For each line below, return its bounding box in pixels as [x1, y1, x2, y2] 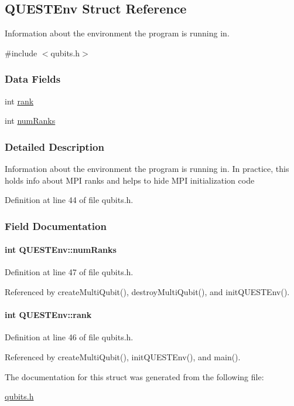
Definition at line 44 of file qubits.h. [5, 194, 134, 206]
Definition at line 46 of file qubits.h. [5, 331, 134, 343]
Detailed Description [5, 139, 104, 154]
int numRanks [5, 114, 56, 127]
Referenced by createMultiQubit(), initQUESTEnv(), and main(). [5, 351, 241, 363]
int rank [5, 94, 34, 107]
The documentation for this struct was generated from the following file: [5, 370, 264, 383]
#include [5, 46, 37, 59]
